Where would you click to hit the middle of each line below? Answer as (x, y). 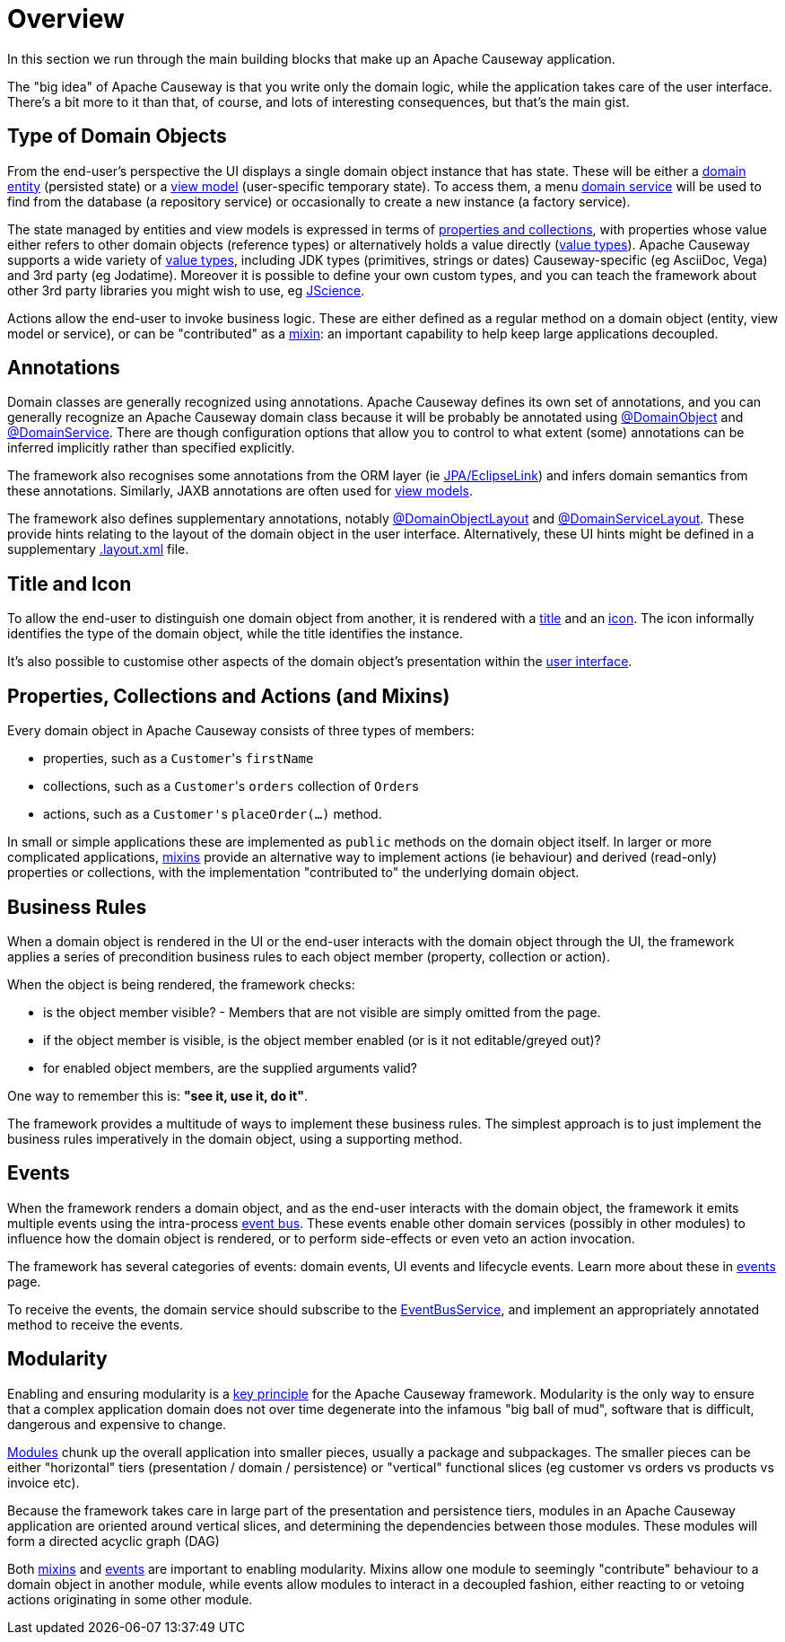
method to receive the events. (96, 1324)
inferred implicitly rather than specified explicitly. (151, 448)
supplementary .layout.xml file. (98, 549)
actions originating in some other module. (130, 1599)
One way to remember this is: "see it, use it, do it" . (157, 1095)
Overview (66, 19)
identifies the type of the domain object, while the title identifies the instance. (235, 634)
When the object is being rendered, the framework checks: (181, 984)
